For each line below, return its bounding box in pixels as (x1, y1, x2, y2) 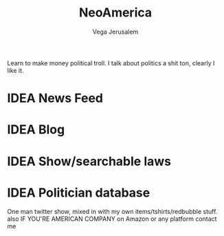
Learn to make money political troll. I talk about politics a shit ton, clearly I (7, 58, 215, 67)
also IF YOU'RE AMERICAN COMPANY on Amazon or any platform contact (7, 215, 217, 223)
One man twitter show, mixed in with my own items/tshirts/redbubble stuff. (7, 208, 218, 216)
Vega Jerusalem (92, 28, 139, 36)
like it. (7, 66, 24, 74)
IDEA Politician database (7, 184, 150, 200)
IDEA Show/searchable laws (7, 153, 172, 169)
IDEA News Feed (7, 91, 104, 106)
